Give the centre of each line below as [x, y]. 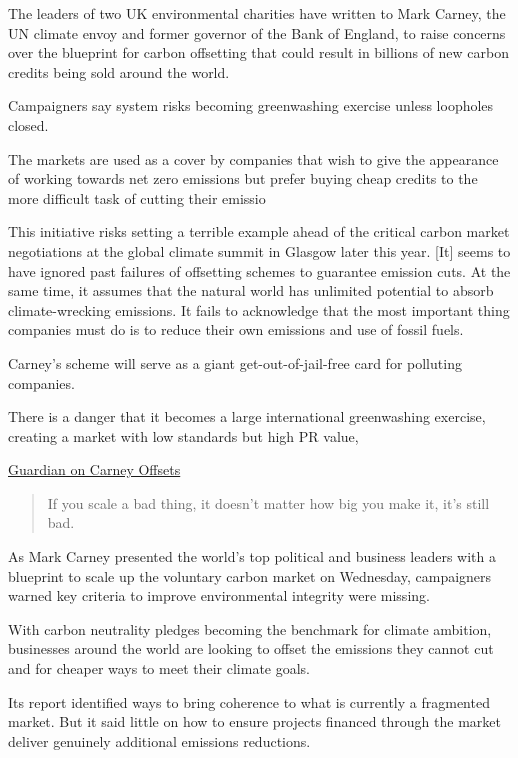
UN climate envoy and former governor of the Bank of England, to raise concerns [257, 32]
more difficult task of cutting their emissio [137, 197]
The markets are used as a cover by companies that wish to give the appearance [253, 158]
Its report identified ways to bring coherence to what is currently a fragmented [249, 701]
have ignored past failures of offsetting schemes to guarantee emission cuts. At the [259, 270]
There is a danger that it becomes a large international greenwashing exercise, [247, 416]
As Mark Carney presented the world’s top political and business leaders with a [252, 556]
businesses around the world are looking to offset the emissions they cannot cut [251, 648]
